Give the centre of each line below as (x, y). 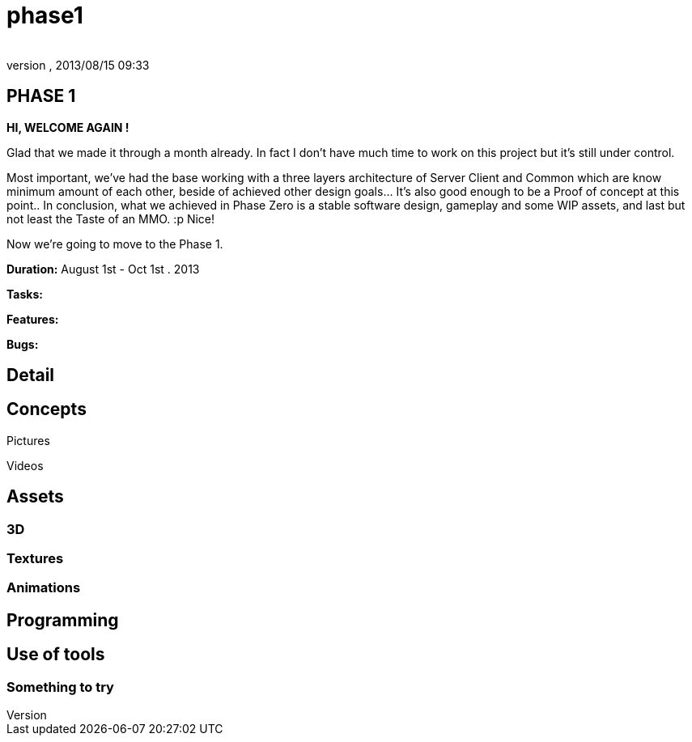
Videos (25, 465)
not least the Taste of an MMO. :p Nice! (111, 218)
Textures (35, 559)
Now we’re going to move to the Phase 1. (115, 244)
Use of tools (56, 655)
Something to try (60, 687)
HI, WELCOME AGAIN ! (68, 127)
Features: (33, 319)
